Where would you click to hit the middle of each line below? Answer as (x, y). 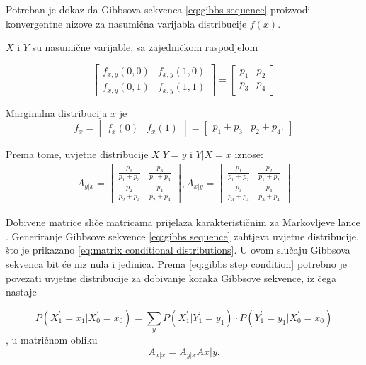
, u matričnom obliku (52, 340)
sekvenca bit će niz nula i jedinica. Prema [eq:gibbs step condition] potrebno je (176, 263)
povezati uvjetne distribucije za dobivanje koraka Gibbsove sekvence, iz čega (171, 277)
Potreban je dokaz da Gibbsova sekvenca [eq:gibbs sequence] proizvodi (158, 9)
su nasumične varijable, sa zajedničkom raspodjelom (145, 47)
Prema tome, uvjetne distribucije (77, 154)
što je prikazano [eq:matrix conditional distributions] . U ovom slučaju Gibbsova (178, 250)
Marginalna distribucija (57, 112)
